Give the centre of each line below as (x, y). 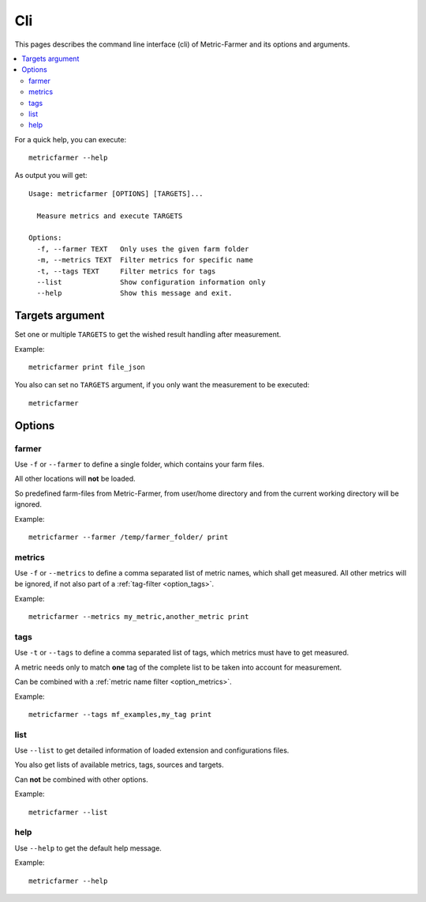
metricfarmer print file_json (87, 367)
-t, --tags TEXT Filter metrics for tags (126, 271)
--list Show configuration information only (151, 282)
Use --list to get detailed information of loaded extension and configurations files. (152, 750)
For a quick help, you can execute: (71, 139)
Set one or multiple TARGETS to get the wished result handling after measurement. (148, 334)
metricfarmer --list (68, 812)
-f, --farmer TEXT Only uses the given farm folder (143, 249)
